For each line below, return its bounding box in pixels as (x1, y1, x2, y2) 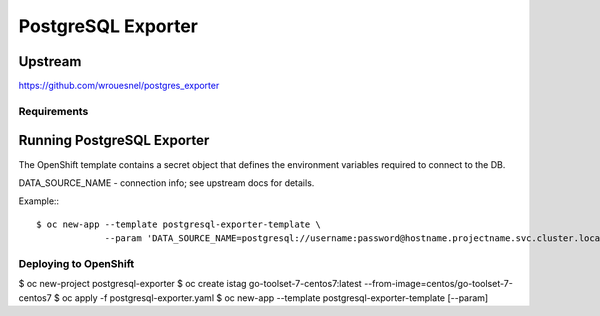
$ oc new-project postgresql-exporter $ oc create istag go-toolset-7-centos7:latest (18, 278, 362, 290)
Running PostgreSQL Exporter (18, 132, 210, 149)
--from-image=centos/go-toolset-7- (363, 278, 514, 290)
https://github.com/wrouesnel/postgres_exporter (18, 80, 220, 92)
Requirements (18, 104, 89, 118)
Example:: (18, 195, 60, 207)
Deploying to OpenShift (18, 256, 135, 270)
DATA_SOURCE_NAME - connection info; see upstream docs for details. (18, 176, 315, 189)
